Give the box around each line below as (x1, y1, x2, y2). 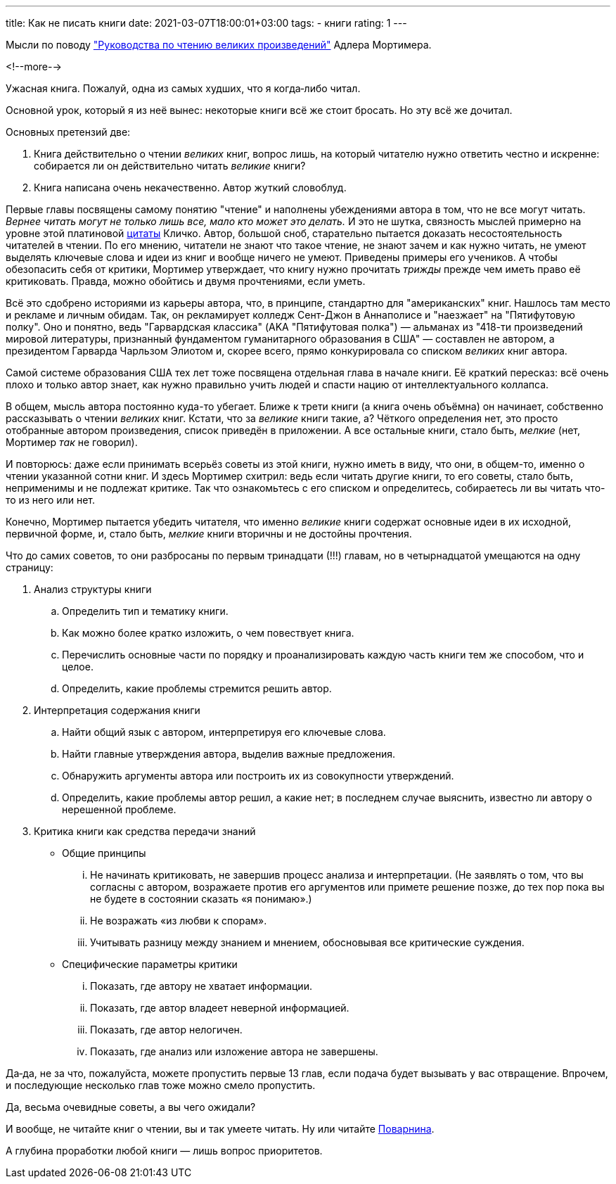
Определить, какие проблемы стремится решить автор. (62, 682, 332, 694)
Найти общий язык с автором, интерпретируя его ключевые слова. (62, 726, 386, 738)
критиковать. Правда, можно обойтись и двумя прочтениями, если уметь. (6, 275, 366, 287)
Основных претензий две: (6, 126, 131, 138)
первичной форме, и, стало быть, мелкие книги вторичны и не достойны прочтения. (6, 528, 412, 540)
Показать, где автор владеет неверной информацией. (90, 1002, 349, 1014)
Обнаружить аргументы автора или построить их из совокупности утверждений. (62, 770, 454, 782)
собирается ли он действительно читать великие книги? (34, 160, 306, 172)
